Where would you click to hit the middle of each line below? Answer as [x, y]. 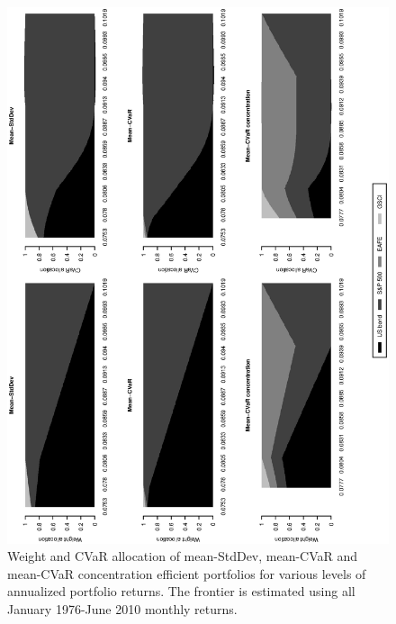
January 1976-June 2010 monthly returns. [122, 608]
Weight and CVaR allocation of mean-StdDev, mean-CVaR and [183, 556]
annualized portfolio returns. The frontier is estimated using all [181, 591]
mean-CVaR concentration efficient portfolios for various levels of [187, 573]
